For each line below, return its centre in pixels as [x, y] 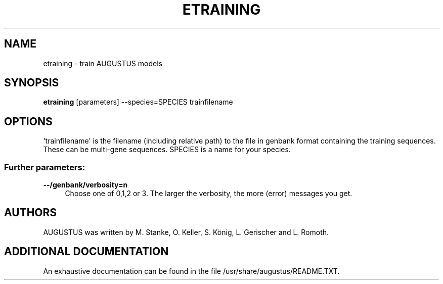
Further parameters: [45, 167]
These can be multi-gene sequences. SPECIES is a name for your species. [167, 150]
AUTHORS [31, 213]
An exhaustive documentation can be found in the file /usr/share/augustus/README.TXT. [191, 271]
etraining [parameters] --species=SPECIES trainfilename [138, 102]
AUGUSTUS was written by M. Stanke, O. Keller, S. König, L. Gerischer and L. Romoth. [186, 232]
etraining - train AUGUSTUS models [103, 63]
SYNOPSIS [32, 83]
